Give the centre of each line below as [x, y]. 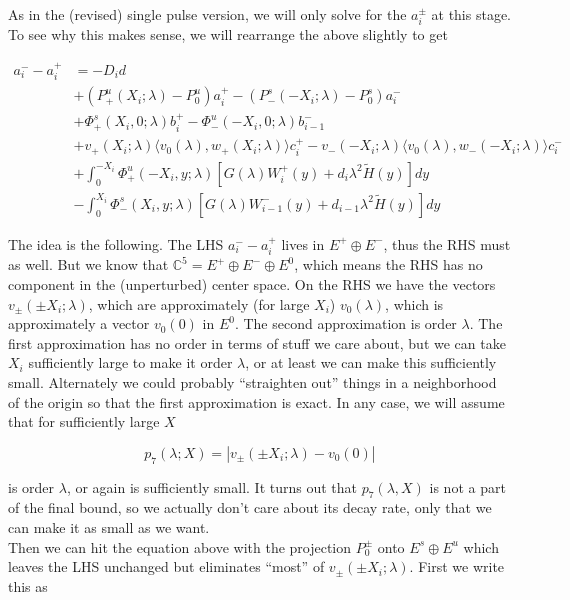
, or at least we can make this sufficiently [371, 362]
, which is [414, 303]
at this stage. [471, 14]
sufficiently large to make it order [130, 362]
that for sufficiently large [84, 421]
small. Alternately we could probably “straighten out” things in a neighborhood [252, 381]
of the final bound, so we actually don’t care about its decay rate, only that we [250, 507]
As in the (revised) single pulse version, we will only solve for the [207, 14]
